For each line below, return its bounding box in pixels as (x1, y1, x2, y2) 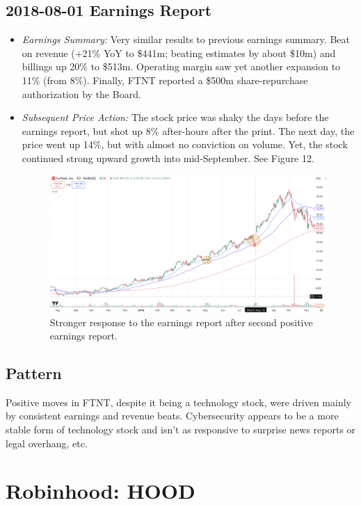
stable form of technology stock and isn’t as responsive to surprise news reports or (6, 422, 356, 437)
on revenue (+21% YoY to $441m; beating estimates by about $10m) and (22, 45, 336, 60)
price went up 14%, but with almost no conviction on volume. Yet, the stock (22, 137, 348, 152)
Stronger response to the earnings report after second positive (49, 314, 313, 329)
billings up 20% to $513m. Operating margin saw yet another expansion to (22, 59, 341, 74)
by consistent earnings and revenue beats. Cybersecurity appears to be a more (6, 408, 339, 423)
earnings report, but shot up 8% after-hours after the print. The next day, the (22, 123, 355, 138)
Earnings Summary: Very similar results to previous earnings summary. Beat (22, 32, 350, 47)
